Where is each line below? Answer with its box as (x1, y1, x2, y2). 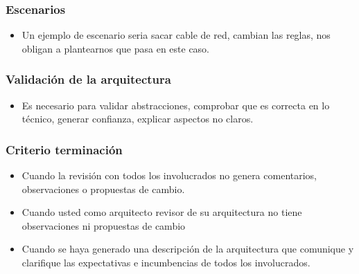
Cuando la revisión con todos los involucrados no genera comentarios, (21, 168, 317, 183)
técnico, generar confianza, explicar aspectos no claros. (21, 111, 254, 126)
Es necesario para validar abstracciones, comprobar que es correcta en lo (21, 98, 330, 112)
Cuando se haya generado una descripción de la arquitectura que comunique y (21, 241, 354, 256)
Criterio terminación (6, 140, 123, 158)
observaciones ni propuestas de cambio (21, 218, 186, 232)
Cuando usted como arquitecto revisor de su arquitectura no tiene (21, 205, 302, 219)
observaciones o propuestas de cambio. (21, 181, 185, 196)
